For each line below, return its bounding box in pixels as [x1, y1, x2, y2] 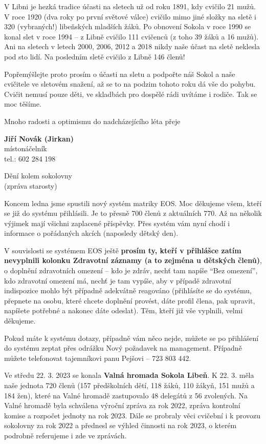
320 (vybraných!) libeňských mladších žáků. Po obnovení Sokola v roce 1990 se [4, 21, 251, 32]
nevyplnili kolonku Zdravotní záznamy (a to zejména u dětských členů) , [4, 255, 262, 266]
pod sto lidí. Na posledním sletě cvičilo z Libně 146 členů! [4, 51, 185, 62]
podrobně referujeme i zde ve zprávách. [4, 430, 127, 440]
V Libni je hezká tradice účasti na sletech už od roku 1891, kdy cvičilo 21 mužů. [4, 1, 256, 11]
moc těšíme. [4, 98, 41, 109]
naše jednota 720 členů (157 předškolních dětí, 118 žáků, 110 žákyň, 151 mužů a [4, 380, 255, 390]
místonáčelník [4, 143, 47, 154]
